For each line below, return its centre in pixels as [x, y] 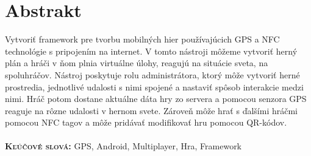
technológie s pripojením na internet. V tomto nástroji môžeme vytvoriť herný [151, 51]
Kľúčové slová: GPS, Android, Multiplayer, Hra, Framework [123, 146]
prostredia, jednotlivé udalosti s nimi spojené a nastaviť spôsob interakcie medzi [154, 86]
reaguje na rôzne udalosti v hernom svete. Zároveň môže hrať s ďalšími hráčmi [152, 110]
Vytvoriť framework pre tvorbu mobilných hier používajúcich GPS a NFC [142, 39]
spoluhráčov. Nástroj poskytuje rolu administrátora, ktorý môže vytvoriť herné [152, 74]
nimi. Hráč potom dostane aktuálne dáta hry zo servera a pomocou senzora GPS [156, 99]
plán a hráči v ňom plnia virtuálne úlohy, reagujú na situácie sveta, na [137, 63]
